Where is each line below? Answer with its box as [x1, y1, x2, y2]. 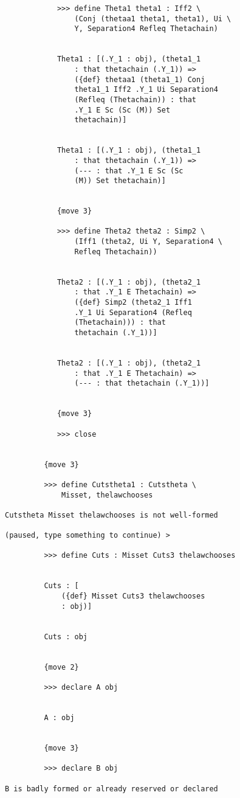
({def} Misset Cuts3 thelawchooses [61, 592, 205, 601]
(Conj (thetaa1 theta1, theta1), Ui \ [74, 14, 231, 23]
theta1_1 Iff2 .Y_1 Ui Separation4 [74, 85, 218, 94]
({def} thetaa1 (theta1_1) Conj [74, 75, 205, 84]
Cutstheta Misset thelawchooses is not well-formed [5, 510, 218, 519]
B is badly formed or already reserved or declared [5, 784, 218, 793]
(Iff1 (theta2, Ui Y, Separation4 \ [74, 237, 222, 246]
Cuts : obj [44, 632, 88, 641]
